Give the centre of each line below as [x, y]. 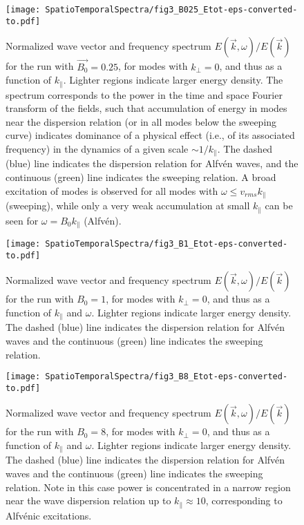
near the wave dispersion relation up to [88, 500]
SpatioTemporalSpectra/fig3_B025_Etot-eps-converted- [171, 10]
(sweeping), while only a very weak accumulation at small [128, 206]
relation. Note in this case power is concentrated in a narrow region [148, 487]
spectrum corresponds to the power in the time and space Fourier [144, 94]
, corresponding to [244, 500]
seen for [22, 220]
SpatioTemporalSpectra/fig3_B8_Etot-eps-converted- [167, 377]
